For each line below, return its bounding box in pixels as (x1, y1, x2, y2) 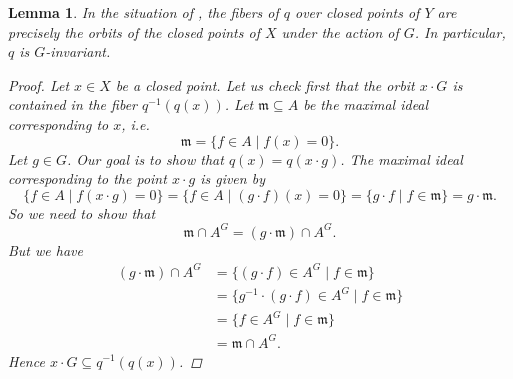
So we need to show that (8, 202, 156, 223)
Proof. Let (8, 74, 70, 95)
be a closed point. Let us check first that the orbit (115, 74, 415, 95)
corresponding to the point (8, 168, 167, 189)
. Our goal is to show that (66, 148, 224, 169)
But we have (8, 239, 83, 260)
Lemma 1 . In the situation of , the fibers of (8, 2, 279, 22)
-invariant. (45, 41, 111, 62)
